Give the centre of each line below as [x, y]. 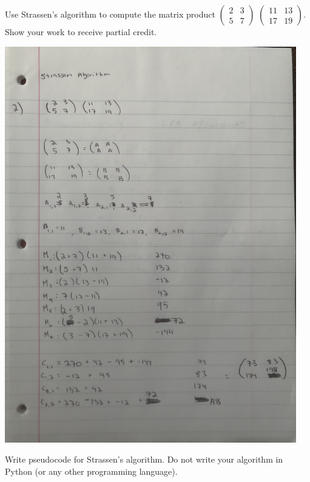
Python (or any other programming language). [91, 471]
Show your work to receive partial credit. [81, 32]
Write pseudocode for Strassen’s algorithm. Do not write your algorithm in [144, 459]
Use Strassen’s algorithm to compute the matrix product [110, 14]
